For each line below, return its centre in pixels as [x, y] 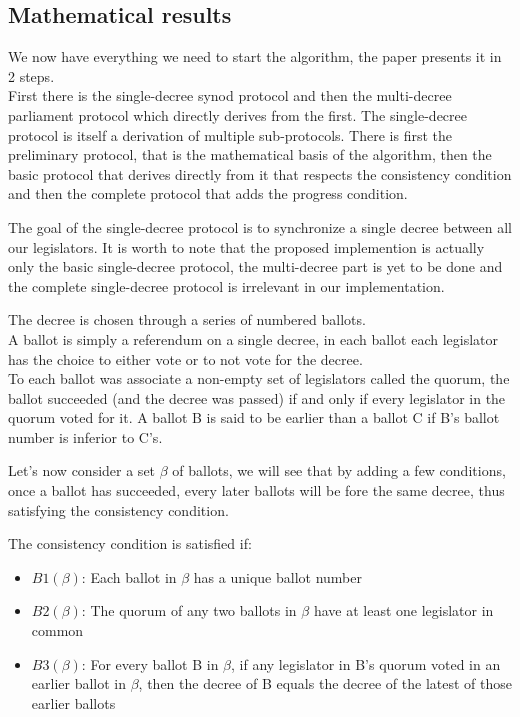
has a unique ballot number [277, 576]
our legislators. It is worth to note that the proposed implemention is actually [246, 246]
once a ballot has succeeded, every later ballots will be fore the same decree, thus [256, 490]
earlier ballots [73, 702]
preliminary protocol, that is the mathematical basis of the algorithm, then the [250, 154]
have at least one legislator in [403, 610]
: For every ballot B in [150, 663]
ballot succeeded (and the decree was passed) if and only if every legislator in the [257, 397]
